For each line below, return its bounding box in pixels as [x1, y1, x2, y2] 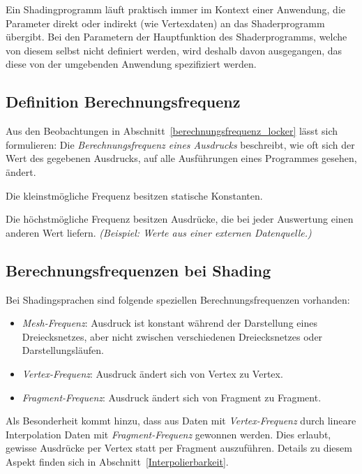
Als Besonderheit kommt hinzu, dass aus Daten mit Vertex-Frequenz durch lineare [6, 413, 356, 428]
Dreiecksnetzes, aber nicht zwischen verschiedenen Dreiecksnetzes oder [22, 329, 323, 343]
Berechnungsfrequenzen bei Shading [6, 259, 271, 281]
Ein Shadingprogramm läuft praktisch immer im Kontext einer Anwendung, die [6, 2, 346, 16]
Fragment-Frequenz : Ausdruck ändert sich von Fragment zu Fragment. [22, 390, 322, 404]
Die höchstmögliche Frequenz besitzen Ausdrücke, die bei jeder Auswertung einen [6, 212, 354, 226]
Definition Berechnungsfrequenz [6, 91, 241, 112]
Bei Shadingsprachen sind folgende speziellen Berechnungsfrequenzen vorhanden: [6, 292, 350, 306]
